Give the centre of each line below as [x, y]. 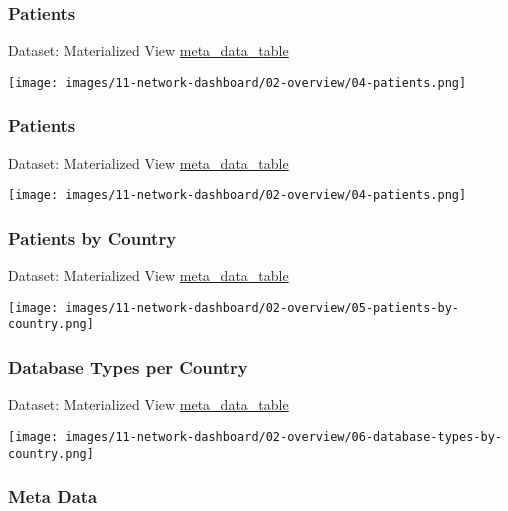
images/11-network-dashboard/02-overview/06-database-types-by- [283, 436]
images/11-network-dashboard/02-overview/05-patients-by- [262, 307]
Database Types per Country [128, 366]
